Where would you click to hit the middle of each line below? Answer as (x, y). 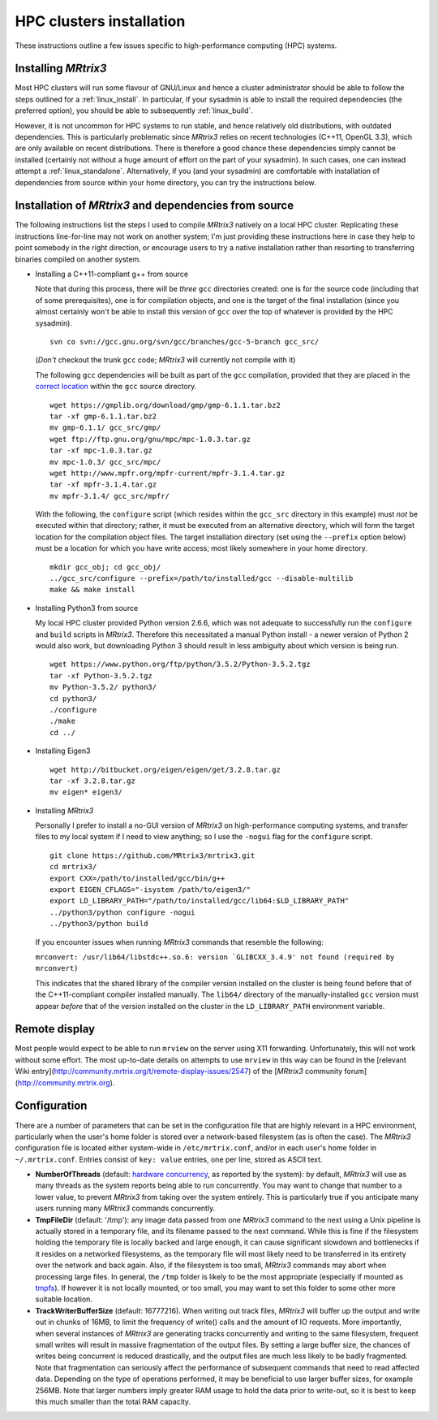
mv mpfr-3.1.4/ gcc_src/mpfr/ (110, 496)
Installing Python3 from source (87, 608)
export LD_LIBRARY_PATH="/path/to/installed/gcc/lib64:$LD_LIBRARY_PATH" (200, 901)
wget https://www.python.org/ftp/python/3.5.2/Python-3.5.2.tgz (180, 665)
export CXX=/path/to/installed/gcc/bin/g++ (137, 878)
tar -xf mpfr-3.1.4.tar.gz (103, 485)
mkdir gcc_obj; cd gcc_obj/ (105, 567)
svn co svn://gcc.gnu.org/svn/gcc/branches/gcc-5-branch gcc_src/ (185, 342)
